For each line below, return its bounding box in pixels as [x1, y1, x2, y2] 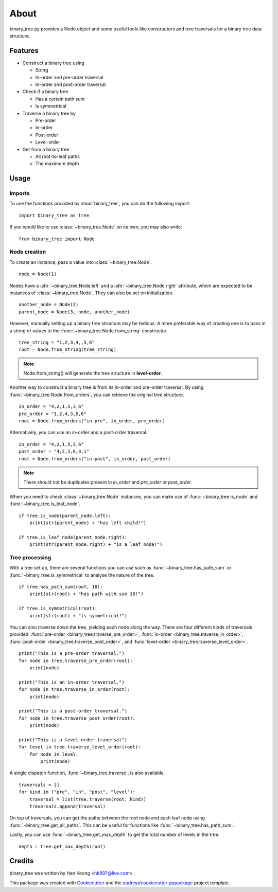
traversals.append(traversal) [29, 803, 106, 809]
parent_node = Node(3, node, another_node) [19, 309, 130, 315]
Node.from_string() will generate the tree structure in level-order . [23, 370, 162, 377]
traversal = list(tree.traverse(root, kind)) [29, 796, 147, 802]
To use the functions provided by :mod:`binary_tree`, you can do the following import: [9, 201, 190, 207]
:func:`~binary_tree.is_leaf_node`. [9, 501, 81, 507]
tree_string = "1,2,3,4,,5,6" [19, 340, 95, 345]
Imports [9, 190, 30, 197]
